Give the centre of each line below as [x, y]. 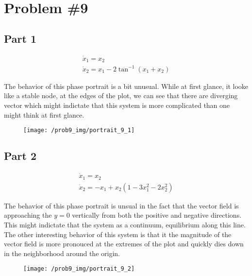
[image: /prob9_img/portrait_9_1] [79, 130]
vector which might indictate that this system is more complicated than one [117, 105]
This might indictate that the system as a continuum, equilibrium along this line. [125, 224]
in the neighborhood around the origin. [62, 253]
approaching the [28, 215]
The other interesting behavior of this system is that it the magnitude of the [118, 234]
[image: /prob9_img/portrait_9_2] [79, 269]
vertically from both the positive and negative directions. [157, 215]
